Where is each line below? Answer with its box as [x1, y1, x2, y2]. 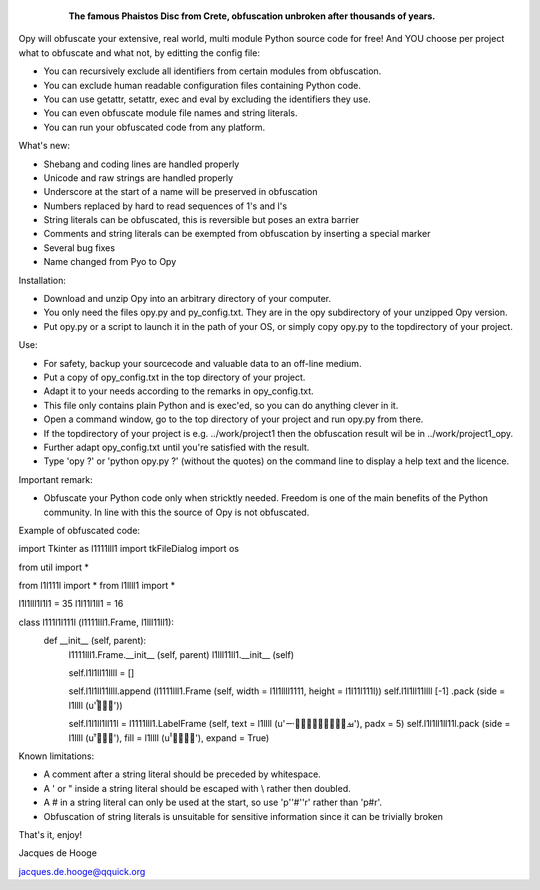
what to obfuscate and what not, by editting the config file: [18, 46, 260, 59]
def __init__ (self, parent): [43, 635, 147, 647]
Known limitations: [18, 750, 95, 762]
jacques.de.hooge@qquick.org [18, 865, 146, 877]
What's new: [18, 140, 70, 152]
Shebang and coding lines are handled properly [43, 158, 240, 170]
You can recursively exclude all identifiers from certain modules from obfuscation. [43, 65, 382, 77]
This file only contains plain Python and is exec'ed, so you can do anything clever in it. [43, 399, 399, 411]
